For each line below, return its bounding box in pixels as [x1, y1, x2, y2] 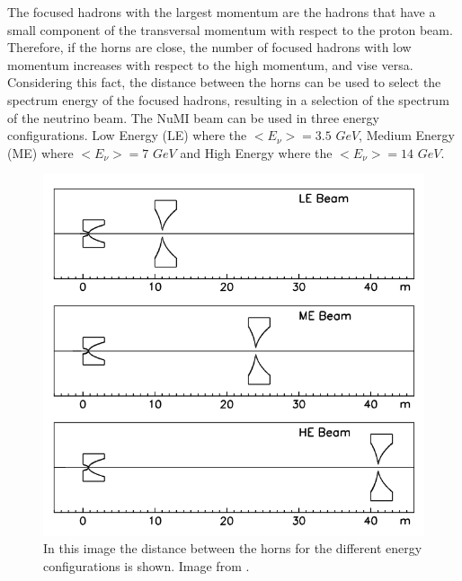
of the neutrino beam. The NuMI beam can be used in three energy [7, 108, 379, 127]
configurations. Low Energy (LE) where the [7, 126, 247, 145]
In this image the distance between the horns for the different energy [43, 539, 422, 558]
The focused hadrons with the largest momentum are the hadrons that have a [7, 3, 436, 21]
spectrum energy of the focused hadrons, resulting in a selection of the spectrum [7, 90, 449, 109]
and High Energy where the [180, 143, 333, 162]
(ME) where [7, 143, 74, 162]
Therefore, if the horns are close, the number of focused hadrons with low [7, 38, 412, 57]
